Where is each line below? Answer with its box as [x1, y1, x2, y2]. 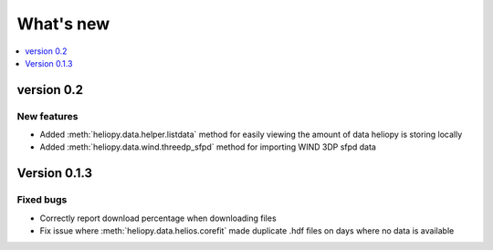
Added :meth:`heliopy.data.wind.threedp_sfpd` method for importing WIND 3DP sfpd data [39, 141, 376, 152]
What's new [16, 14, 110, 34]
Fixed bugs [16, 193, 68, 206]
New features [16, 109, 79, 122]
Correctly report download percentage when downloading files [39, 213, 278, 224]
